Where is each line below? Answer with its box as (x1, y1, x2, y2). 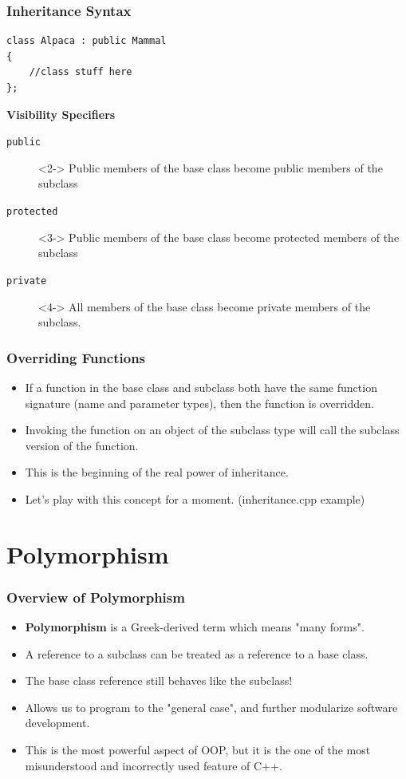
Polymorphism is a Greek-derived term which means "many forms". (25, 619, 365, 635)
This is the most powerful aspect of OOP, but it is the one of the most (25, 741, 371, 758)
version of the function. (25, 437, 139, 453)
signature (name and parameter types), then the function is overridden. (25, 394, 374, 411)
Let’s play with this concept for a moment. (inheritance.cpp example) (25, 490, 365, 507)
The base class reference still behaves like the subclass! (25, 672, 293, 689)
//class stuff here (29, 66, 132, 78)
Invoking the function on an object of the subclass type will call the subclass (25, 421, 400, 438)
